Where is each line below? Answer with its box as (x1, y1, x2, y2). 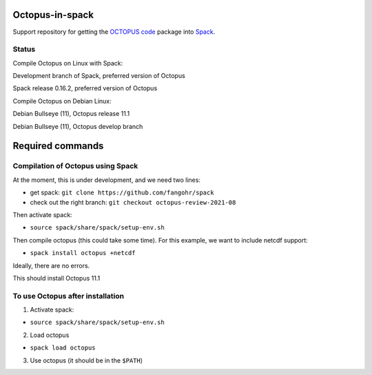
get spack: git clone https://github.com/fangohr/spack (30, 188, 214, 196)
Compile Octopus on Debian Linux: (12, 97, 112, 105)
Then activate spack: (12, 210, 72, 219)
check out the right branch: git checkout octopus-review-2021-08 (30, 198, 236, 206)
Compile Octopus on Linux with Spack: (12, 59, 123, 67)
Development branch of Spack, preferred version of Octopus (12, 72, 185, 80)
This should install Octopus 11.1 (12, 274, 101, 282)
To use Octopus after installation (12, 291, 124, 301)
